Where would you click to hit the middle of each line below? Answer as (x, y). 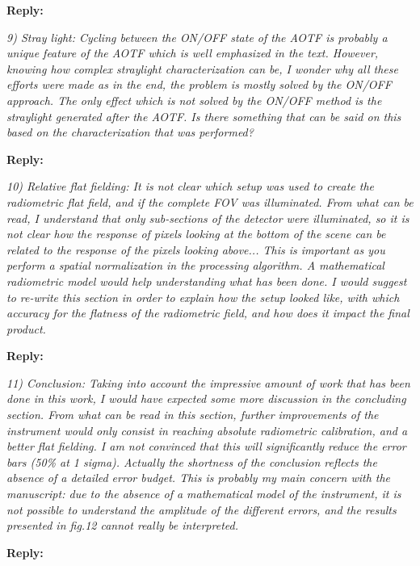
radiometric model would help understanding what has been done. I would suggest (207, 281)
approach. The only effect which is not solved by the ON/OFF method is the (194, 100)
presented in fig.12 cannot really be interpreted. (122, 525)
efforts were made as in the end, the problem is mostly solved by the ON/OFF (199, 84)
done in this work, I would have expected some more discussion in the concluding (206, 398)
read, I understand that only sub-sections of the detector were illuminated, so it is (208, 218)
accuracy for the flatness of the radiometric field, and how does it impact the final (208, 313)
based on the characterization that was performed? (130, 132)
